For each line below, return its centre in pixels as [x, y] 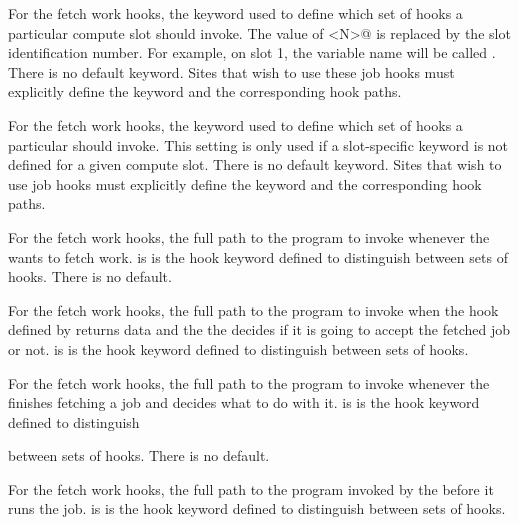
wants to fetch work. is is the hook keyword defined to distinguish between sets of [258, 256]
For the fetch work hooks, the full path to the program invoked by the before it [251, 488]
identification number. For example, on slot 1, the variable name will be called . [252, 52]
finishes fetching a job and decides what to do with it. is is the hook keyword [244, 402]
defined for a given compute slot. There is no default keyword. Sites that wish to [255, 164]
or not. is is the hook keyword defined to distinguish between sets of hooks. [238, 348]
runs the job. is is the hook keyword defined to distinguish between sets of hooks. [257, 508]
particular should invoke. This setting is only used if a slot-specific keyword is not [258, 144]
